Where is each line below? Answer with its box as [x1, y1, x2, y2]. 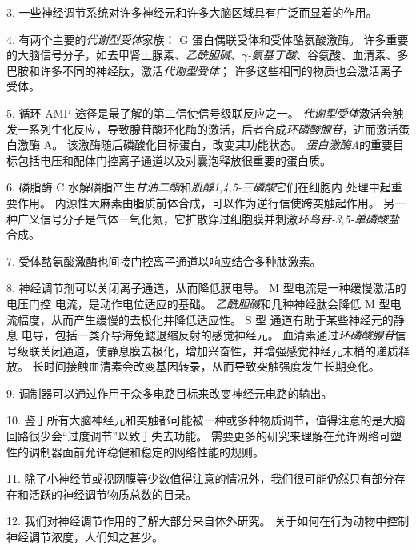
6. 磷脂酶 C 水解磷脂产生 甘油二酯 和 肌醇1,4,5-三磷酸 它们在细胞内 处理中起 [6, 179, 391, 195]
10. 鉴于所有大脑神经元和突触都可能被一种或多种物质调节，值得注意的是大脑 [6, 411, 406, 428]
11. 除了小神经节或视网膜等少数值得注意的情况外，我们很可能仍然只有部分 [6, 470, 394, 487]
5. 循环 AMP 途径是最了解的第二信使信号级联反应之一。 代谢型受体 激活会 [6, 104, 393, 121]
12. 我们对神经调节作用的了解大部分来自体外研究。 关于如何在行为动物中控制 [6, 512, 410, 529]
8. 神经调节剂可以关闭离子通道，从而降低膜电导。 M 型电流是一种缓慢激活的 [6, 279, 406, 296]
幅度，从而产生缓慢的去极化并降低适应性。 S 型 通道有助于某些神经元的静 [17, 311, 405, 327]
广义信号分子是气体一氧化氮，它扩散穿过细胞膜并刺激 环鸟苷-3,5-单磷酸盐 [17, 210, 399, 227]
